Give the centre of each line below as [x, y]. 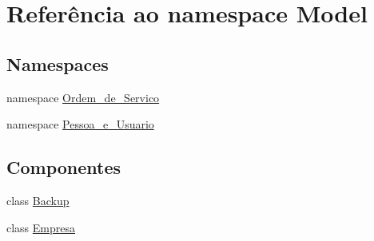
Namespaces [58, 63]
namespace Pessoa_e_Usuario [80, 124]
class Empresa [41, 227]
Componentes [64, 167]
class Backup [38, 200]
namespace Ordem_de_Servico [83, 97]
